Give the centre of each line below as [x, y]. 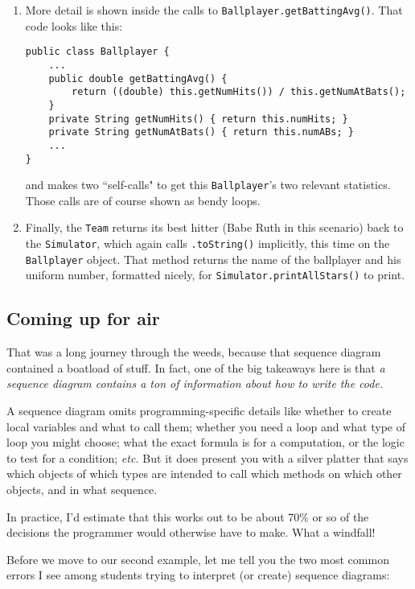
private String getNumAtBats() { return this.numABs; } [201, 132]
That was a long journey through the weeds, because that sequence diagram [194, 352]
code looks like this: [74, 25]
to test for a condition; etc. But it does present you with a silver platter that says [207, 457]
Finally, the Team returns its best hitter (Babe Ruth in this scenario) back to [214, 227]
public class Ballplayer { [97, 52]
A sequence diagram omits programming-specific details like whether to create [199, 411]
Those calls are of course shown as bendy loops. [143, 200]
